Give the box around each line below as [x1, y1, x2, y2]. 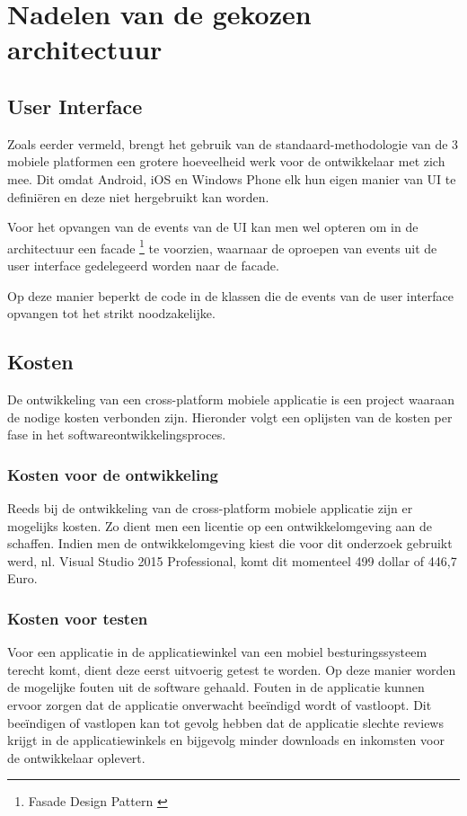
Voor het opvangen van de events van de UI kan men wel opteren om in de [7, 217, 419, 236]
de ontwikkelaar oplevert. [7, 748, 145, 767]
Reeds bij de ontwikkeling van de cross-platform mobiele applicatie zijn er [7, 498, 413, 517]
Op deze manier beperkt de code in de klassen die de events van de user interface [7, 286, 454, 305]
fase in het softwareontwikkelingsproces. [7, 425, 226, 444]
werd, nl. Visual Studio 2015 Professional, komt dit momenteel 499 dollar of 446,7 [7, 551, 457, 570]
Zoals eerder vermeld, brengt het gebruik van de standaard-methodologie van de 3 [7, 134, 459, 153]
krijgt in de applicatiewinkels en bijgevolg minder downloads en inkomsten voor [7, 731, 445, 749]
